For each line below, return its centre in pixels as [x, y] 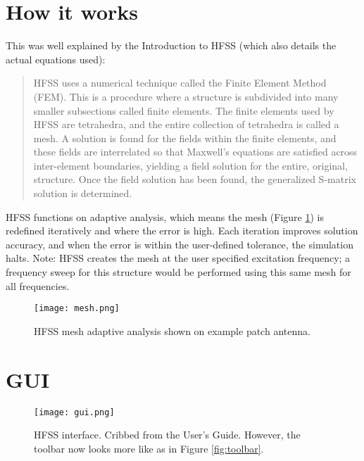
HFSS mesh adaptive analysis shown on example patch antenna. [172, 330]
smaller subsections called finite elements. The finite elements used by [184, 110]
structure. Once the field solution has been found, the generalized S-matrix [195, 179]
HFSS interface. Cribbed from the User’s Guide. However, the [167, 435]
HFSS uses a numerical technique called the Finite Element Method [180, 83]
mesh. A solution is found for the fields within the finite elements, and [185, 138]
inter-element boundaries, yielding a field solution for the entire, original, [190, 165]
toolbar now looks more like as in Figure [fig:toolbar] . [149, 448]
